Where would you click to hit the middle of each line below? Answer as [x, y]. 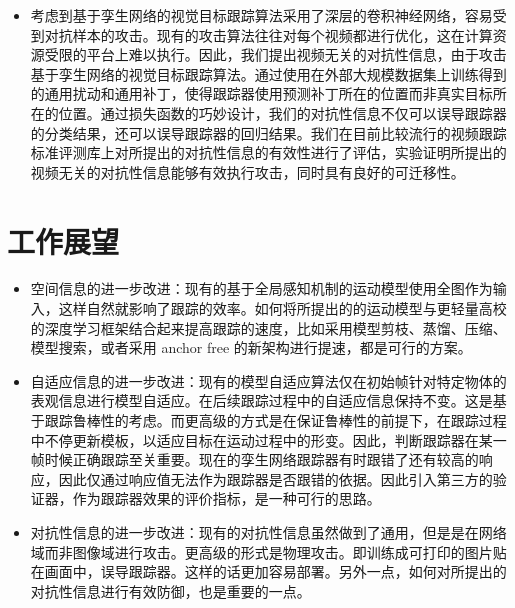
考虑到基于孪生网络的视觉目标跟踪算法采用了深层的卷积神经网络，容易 [261, 15]
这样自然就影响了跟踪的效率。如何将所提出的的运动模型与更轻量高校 [282, 308]
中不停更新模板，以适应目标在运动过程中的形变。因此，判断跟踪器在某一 [268, 439]
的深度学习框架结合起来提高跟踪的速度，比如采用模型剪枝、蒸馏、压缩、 [268, 327]
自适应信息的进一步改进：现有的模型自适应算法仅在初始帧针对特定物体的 [268, 380]
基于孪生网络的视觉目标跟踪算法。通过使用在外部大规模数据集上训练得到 [268, 73]
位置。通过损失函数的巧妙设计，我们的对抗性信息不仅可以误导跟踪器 [282, 112]
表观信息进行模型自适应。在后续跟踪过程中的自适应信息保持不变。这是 [261, 400]
